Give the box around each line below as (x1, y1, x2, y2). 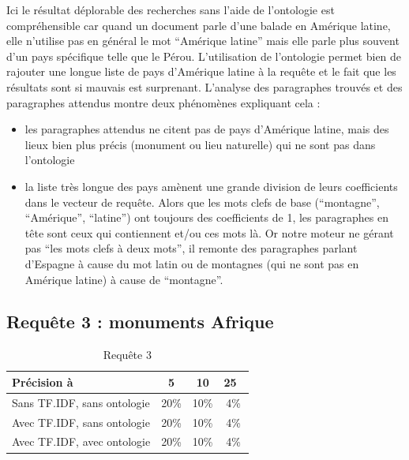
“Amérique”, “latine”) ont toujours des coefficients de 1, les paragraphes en (24, 209, 388, 226)
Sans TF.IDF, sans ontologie (12, 394, 150, 410)
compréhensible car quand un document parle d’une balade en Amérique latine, (6, 17, 391, 33)
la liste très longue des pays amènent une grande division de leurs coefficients (24, 178, 398, 194)
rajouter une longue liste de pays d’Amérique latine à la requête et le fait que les (6, 63, 396, 80)
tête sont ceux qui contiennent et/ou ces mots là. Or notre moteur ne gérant (24, 224, 394, 241)
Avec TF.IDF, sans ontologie (12, 413, 150, 430)
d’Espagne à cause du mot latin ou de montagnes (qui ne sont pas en (24, 255, 359, 271)
